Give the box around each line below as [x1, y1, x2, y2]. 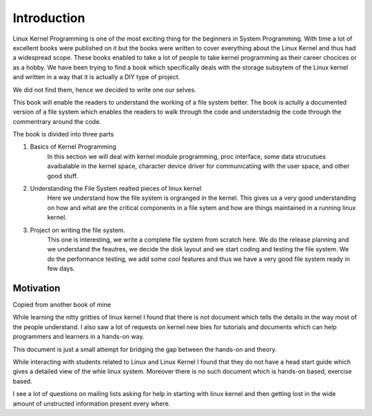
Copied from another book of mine [12, 300, 112, 309]
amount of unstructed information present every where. [12, 399, 171, 408]
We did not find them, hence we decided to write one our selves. [12, 85, 196, 94]
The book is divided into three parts [12, 130, 114, 138]
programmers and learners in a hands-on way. [12, 333, 145, 341]
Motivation [12, 282, 61, 294]
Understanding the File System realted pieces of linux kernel [30, 185, 202, 193]
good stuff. [47, 171, 79, 180]
